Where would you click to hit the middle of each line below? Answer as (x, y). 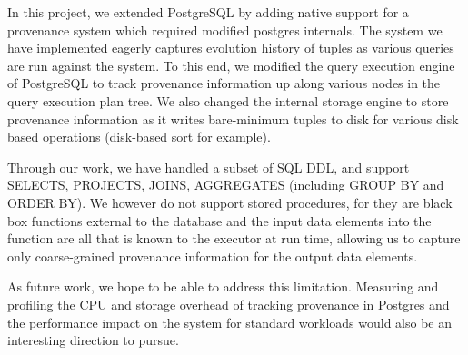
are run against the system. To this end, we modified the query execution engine (231, 65)
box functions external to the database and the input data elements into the (219, 220)
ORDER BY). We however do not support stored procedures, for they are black (230, 202)
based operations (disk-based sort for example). (139, 137)
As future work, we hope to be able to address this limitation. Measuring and (223, 286)
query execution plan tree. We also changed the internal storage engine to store (228, 100)
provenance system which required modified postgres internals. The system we (225, 30)
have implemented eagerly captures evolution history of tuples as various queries (231, 48)
